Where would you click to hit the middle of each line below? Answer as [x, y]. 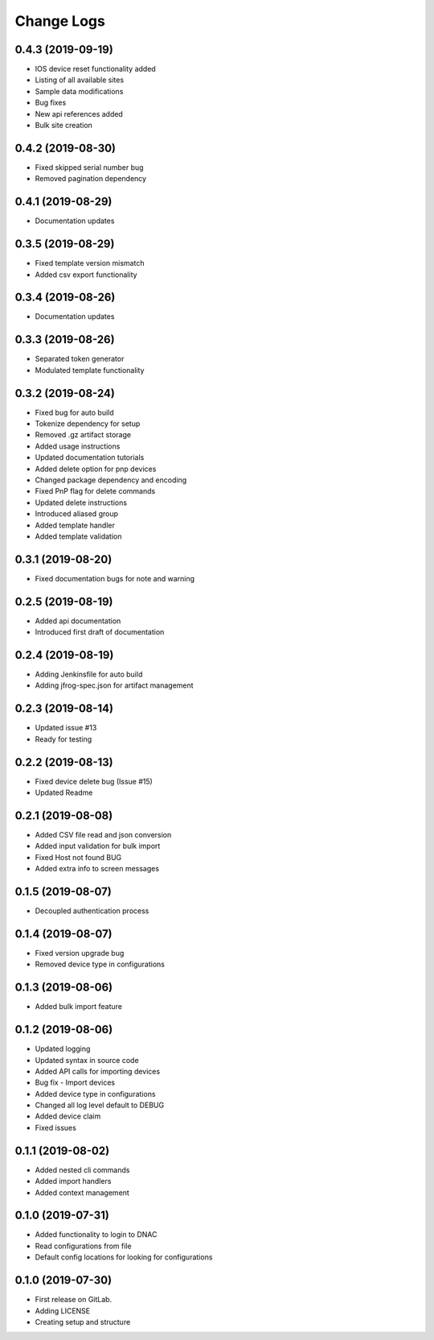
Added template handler [75, 525]
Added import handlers [73, 1181]
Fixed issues [55, 1127]
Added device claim [68, 1116]
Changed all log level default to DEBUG [100, 1105]
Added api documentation [78, 621]
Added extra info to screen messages [97, 869]
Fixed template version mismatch [90, 263]
